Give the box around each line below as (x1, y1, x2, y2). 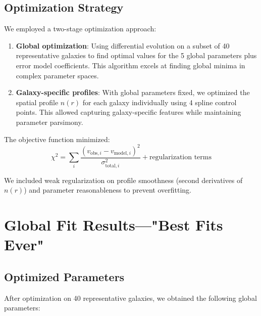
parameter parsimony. (16, 116, 83, 127)
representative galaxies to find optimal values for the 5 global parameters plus (16, 50, 257, 61)
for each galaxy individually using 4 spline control (82, 97, 237, 107)
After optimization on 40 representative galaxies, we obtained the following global (4, 292, 257, 303)
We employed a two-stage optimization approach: (4, 23, 156, 34)
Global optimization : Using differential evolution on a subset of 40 (16, 40, 230, 51)
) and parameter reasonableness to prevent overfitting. (24, 185, 191, 195)
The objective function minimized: (4, 133, 110, 144)
